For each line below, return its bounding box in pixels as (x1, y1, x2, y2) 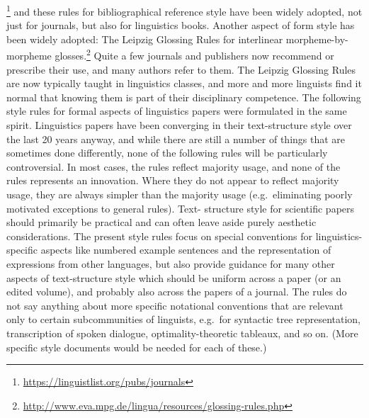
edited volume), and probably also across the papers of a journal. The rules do (6, 284, 347, 299)
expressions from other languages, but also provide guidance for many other (6, 256, 335, 271)
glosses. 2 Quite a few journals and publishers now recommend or (55, 46, 334, 63)
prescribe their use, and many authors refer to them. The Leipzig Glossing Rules (6, 62, 356, 77)
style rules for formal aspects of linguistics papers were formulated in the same (6, 103, 347, 118)
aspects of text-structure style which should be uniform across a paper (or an (6, 270, 341, 285)
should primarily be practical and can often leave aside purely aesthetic (6, 215, 317, 230)
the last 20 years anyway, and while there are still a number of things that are (6, 131, 346, 146)
